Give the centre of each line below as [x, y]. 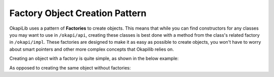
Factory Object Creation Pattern [78, 13]
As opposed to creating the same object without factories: [70, 67]
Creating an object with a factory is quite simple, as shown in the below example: [94, 58]
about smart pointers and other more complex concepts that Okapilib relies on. [92, 49]
